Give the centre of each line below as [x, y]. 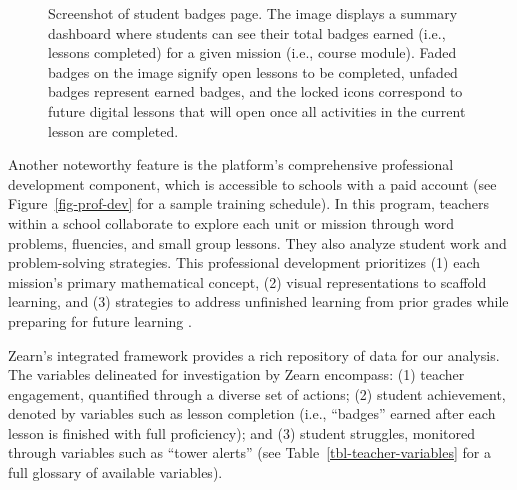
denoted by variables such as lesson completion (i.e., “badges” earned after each [252, 413]
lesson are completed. [113, 130]
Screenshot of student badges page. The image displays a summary [253, 13]
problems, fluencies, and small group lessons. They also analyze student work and [257, 242]
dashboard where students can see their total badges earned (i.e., [247, 32]
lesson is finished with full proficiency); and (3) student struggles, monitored [241, 432]
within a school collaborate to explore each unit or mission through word [231, 222]
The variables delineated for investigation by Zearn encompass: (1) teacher [236, 374]
